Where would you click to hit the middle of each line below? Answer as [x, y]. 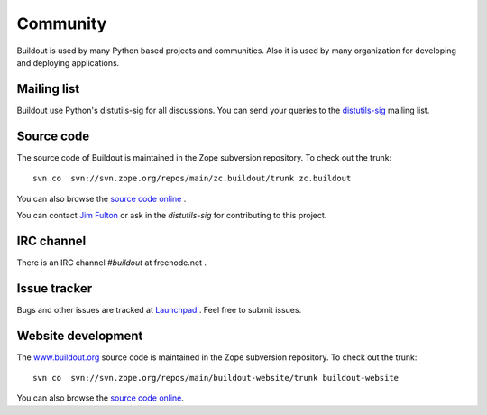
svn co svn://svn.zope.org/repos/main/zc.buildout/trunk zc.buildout [192, 179]
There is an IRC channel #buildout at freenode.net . [112, 263]
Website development [80, 335]
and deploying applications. [68, 62]
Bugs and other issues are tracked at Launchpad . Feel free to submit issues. [159, 309]
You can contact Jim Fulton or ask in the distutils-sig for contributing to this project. [172, 215]
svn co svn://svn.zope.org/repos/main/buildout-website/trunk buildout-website [216, 378]
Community [62, 23]
